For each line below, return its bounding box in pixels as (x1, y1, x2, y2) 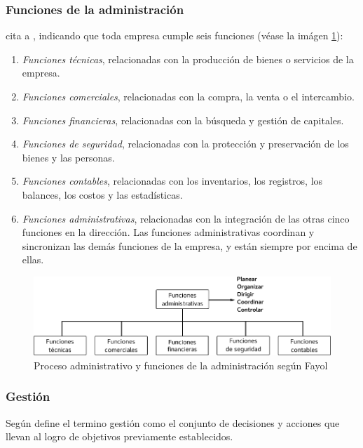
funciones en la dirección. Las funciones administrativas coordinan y (22, 225, 315, 239)
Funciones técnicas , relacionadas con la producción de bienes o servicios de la (22, 51, 354, 66)
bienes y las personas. (22, 150, 115, 164)
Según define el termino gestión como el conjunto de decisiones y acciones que (6, 415, 340, 430)
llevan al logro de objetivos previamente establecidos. (6, 429, 233, 444)
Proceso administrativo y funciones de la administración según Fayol (34, 357, 328, 372)
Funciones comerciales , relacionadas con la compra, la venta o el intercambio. (22, 89, 355, 103)
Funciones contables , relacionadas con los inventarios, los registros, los (22, 173, 323, 188)
